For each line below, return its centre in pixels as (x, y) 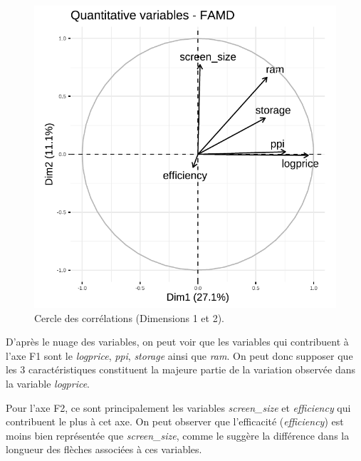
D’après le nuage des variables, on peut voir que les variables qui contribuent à (177, 342)
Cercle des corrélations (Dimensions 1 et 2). (129, 317)
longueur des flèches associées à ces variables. (104, 449)
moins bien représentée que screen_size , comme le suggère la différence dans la (178, 435)
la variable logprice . (48, 383)
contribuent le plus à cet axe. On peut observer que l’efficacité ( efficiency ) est (175, 421)
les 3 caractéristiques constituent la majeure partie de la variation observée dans (181, 369)
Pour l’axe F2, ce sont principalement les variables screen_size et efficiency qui (178, 407)
